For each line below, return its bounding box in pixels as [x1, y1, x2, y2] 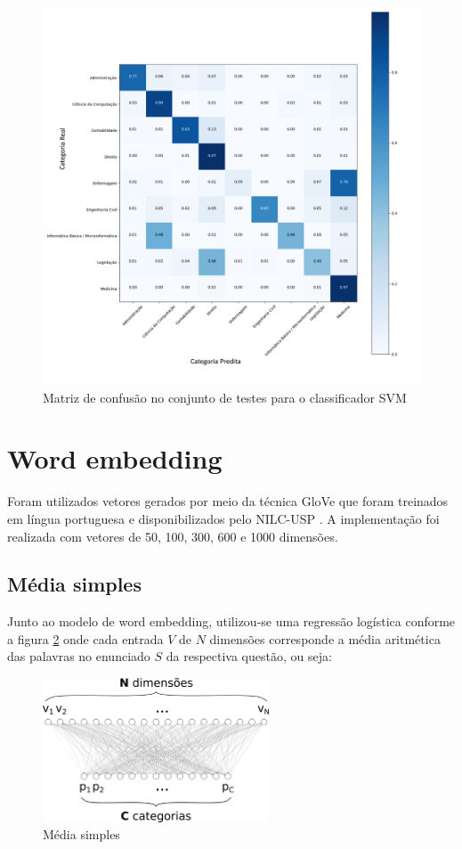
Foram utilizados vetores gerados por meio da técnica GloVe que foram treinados [7, 492, 449, 510]
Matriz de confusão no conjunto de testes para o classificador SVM [43, 388, 407, 406]
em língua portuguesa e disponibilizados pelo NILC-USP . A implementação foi [7, 509, 440, 527]
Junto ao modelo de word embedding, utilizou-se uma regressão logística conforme [7, 612, 456, 631]
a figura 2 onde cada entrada [7, 629, 164, 648]
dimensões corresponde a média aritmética [209, 629, 441, 648]
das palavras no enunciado [7, 647, 150, 665]
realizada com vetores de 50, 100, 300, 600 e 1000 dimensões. [7, 527, 338, 545]
